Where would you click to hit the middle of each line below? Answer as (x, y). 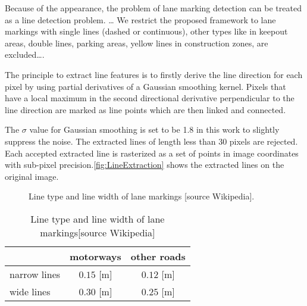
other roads (158, 256)
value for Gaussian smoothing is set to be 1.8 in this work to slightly (154, 129)
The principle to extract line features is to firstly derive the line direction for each (154, 74)
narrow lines (35, 274)
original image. (32, 176)
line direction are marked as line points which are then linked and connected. (145, 109)
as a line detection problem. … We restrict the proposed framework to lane (140, 19)
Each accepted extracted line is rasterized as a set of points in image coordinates (152, 153)
